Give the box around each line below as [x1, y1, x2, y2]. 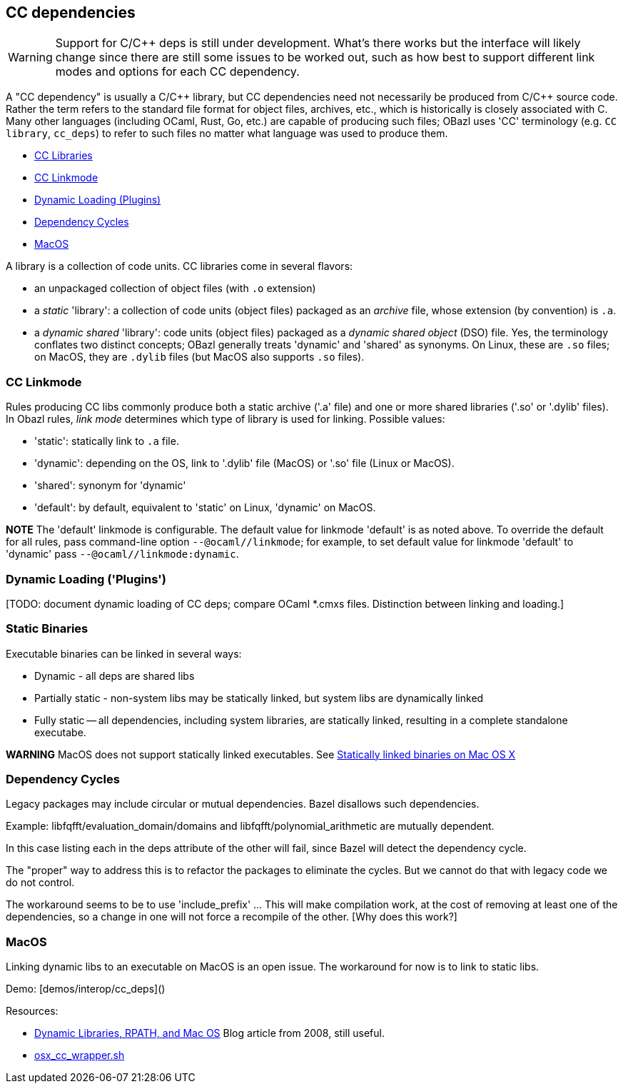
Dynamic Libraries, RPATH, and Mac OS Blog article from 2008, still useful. [34, 1027, 385, 1040]
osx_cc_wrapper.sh [34, 1049, 125, 1062]
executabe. [34, 726, 86, 738]
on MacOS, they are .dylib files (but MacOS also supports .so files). [34, 351, 365, 363]
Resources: [6, 1005, 59, 1018]
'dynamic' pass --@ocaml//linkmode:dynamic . [6, 548, 239, 561]
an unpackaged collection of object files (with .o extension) [34, 282, 316, 295]
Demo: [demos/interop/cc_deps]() [6, 983, 166, 995]
